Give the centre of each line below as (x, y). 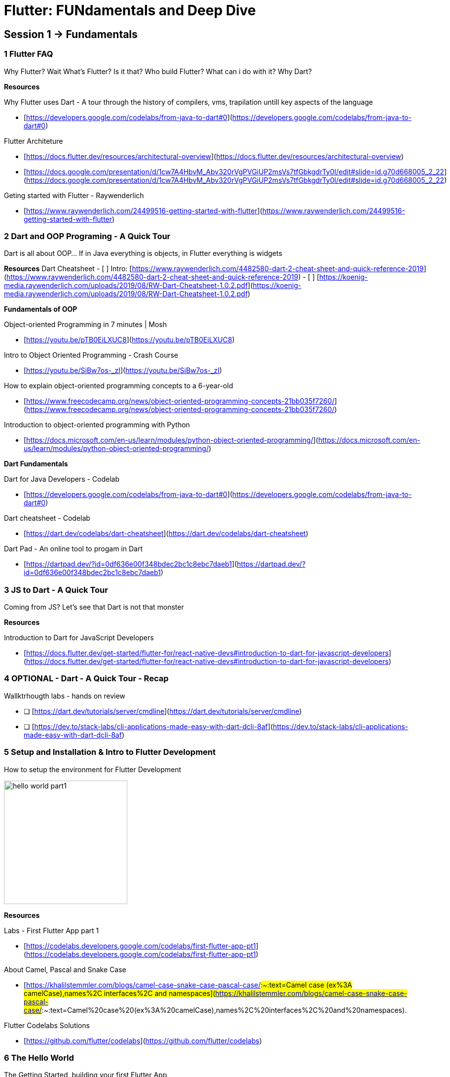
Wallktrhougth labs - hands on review (65, 696)
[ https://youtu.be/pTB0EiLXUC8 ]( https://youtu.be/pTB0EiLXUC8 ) (129, 340)
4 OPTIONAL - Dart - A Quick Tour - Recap (86, 679)
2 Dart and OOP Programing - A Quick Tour (87, 236)
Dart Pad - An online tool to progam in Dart (73, 549)
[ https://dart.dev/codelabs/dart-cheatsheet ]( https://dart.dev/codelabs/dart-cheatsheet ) (166, 534)
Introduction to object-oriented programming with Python (97, 425)
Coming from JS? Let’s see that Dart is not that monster (94, 607)
